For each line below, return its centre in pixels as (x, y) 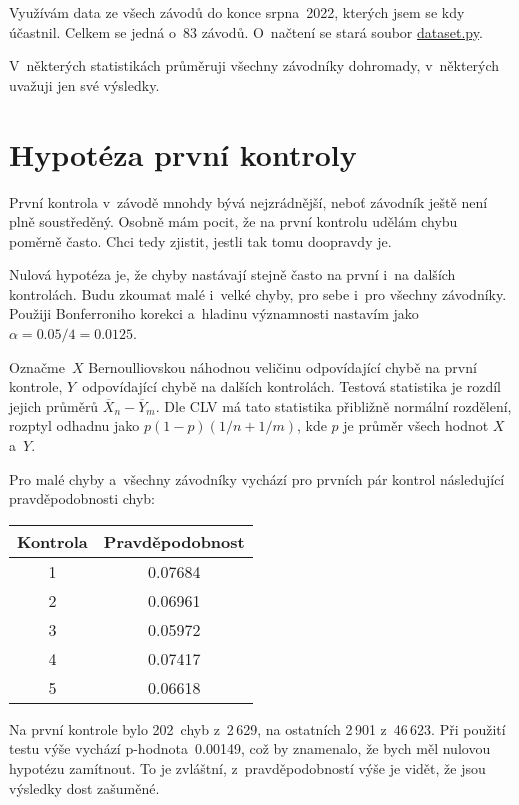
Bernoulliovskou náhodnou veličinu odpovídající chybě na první (282, 366)
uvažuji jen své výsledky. (84, 84)
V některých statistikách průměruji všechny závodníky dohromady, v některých (254, 65)
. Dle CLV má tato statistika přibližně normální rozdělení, (333, 405)
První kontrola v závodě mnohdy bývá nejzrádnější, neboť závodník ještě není (248, 201)
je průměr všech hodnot (416, 425)
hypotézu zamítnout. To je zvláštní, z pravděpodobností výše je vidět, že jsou (247, 768)
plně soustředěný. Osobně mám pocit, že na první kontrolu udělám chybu (233, 221)
